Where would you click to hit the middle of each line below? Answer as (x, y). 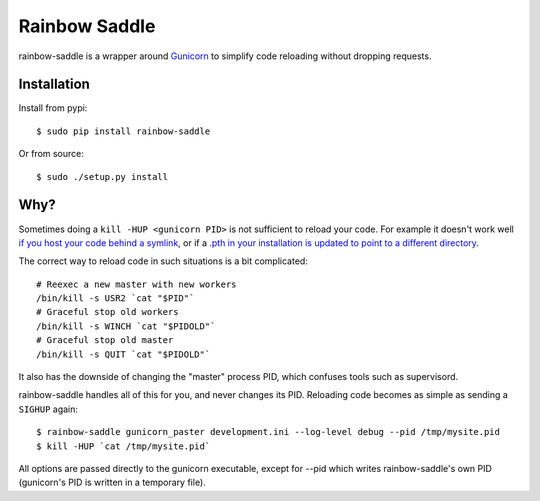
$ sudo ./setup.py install (102, 176)
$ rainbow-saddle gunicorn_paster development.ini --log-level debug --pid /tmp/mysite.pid (268, 432)
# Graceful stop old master (105, 340)
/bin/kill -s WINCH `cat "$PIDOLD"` (126, 326)
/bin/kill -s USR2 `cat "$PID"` (115, 298)
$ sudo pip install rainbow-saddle (123, 131)
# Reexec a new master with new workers (136, 284)
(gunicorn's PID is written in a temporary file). (112, 482)
